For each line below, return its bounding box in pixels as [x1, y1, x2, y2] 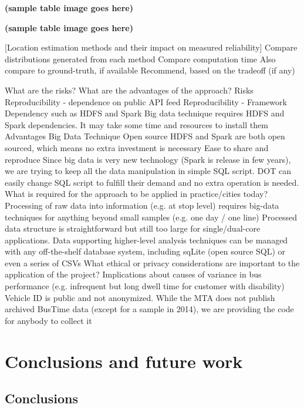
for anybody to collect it [5, 314, 92, 326]
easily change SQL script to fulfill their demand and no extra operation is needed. [5, 176, 299, 188]
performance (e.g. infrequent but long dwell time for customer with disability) [5, 280, 285, 292]
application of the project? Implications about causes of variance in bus [5, 268, 262, 280]
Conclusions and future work [5, 349, 243, 373]
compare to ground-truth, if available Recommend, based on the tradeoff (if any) [5, 64, 295, 76]
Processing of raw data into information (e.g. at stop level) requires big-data [5, 199, 279, 211]
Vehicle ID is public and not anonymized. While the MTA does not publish [5, 291, 275, 303]
